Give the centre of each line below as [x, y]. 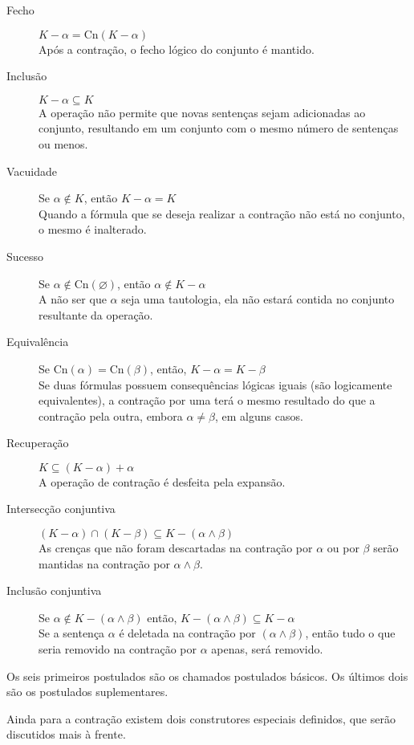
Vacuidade [32, 171]
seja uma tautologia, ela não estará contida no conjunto [258, 299]
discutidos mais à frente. [66, 734]
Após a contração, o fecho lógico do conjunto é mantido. [177, 49]
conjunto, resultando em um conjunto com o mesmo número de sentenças [219, 128]
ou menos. [63, 143]
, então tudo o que [350, 633]
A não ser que [73, 299]
